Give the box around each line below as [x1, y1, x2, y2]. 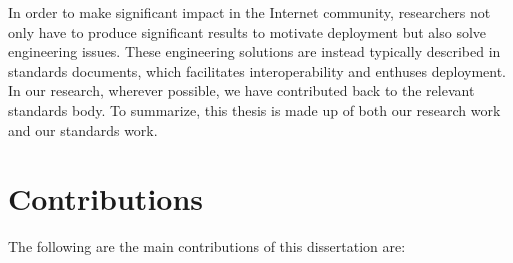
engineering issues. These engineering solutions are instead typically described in [8, 41, 501, 62]
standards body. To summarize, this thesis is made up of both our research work [8, 99, 501, 120]
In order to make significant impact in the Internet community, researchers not [8, 2, 491, 22]
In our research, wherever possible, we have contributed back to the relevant [8, 80, 475, 101]
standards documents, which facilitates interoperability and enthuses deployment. [8, 60, 506, 81]
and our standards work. [8, 119, 158, 140]
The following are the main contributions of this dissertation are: [8, 236, 406, 257]
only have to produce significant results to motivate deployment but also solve [8, 21, 487, 42]
